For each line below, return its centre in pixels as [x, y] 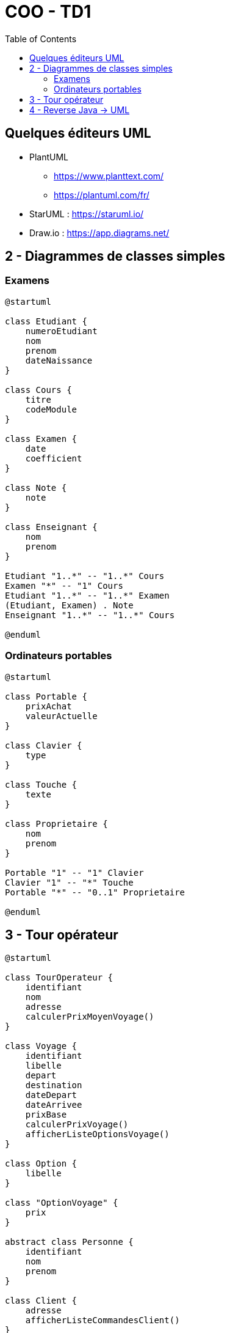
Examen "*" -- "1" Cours [64, 585]
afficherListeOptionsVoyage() [97, 1134]
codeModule [51, 409]
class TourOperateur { [59, 978]
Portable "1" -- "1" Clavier [74, 872]
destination [54, 1085]
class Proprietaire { [56, 823]
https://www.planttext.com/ [109, 176]
